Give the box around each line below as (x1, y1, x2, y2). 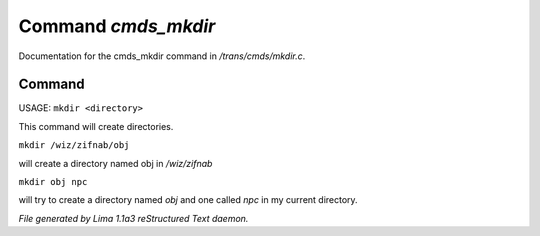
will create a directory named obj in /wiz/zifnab (18, 157, 213, 169)
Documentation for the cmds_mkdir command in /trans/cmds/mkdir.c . (18, 50, 306, 62)
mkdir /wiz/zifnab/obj (18, 140, 130, 151)
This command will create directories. (18, 120, 174, 132)
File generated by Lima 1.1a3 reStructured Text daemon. (18, 212, 249, 224)
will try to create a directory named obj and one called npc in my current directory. (18, 194, 359, 206)
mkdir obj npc (18, 176, 88, 188)
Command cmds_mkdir (18, 15, 216, 37)
